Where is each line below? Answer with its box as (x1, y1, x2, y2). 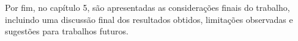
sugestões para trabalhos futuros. (5, 25, 129, 37)
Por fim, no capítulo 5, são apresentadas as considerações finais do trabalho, (5, 1, 290, 13)
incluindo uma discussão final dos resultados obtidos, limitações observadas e (5, 13, 293, 25)
